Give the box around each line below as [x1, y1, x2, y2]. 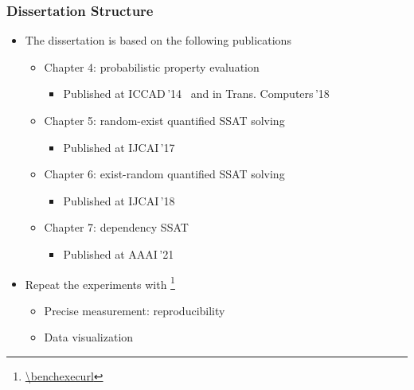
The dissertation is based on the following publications [25, 32, 291, 49]
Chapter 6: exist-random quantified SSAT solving [44, 166, 285, 182]
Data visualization [44, 329, 134, 345]
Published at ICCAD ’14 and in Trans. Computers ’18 [63, 85, 330, 102]
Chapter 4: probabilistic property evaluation [44, 58, 260, 75]
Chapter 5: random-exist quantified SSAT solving [44, 112, 285, 128]
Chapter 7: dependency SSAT [44, 219, 189, 236]
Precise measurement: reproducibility [44, 302, 225, 318]
